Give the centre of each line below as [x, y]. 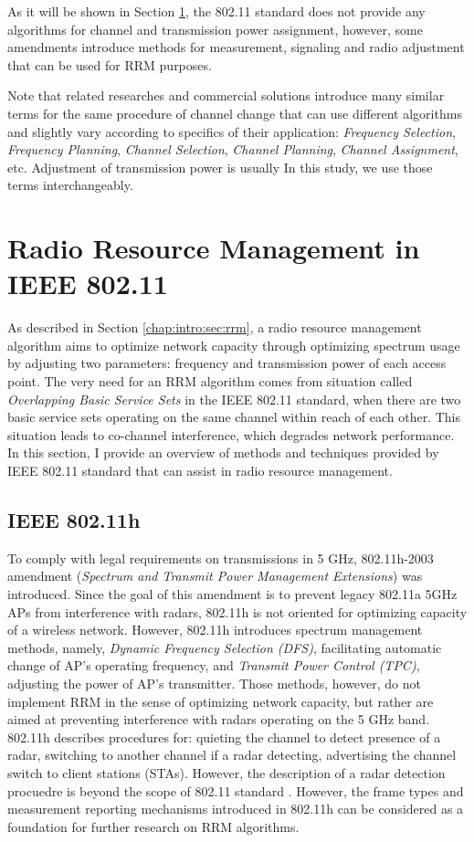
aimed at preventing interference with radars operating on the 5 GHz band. [219, 719]
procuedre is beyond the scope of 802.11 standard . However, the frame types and [236, 790]
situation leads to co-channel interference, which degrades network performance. [231, 434]
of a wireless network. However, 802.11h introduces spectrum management [215, 630]
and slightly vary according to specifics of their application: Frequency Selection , [232, 131]
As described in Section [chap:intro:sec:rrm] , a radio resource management [215, 327]
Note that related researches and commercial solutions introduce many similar [226, 95]
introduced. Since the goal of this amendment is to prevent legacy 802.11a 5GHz [232, 593]
